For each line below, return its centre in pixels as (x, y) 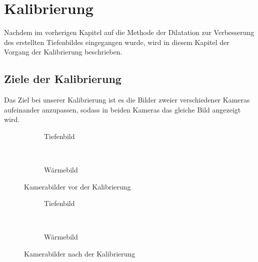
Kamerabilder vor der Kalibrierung (77, 186)
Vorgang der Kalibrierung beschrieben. (63, 52)
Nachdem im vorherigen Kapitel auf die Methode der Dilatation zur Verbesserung (129, 32)
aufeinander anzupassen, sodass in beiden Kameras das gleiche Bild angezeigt (122, 109)
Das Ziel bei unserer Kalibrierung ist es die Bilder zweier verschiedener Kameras (127, 100)
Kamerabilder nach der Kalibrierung (80, 254)
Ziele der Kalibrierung (63, 79)
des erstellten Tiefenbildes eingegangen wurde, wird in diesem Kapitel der (117, 42)
